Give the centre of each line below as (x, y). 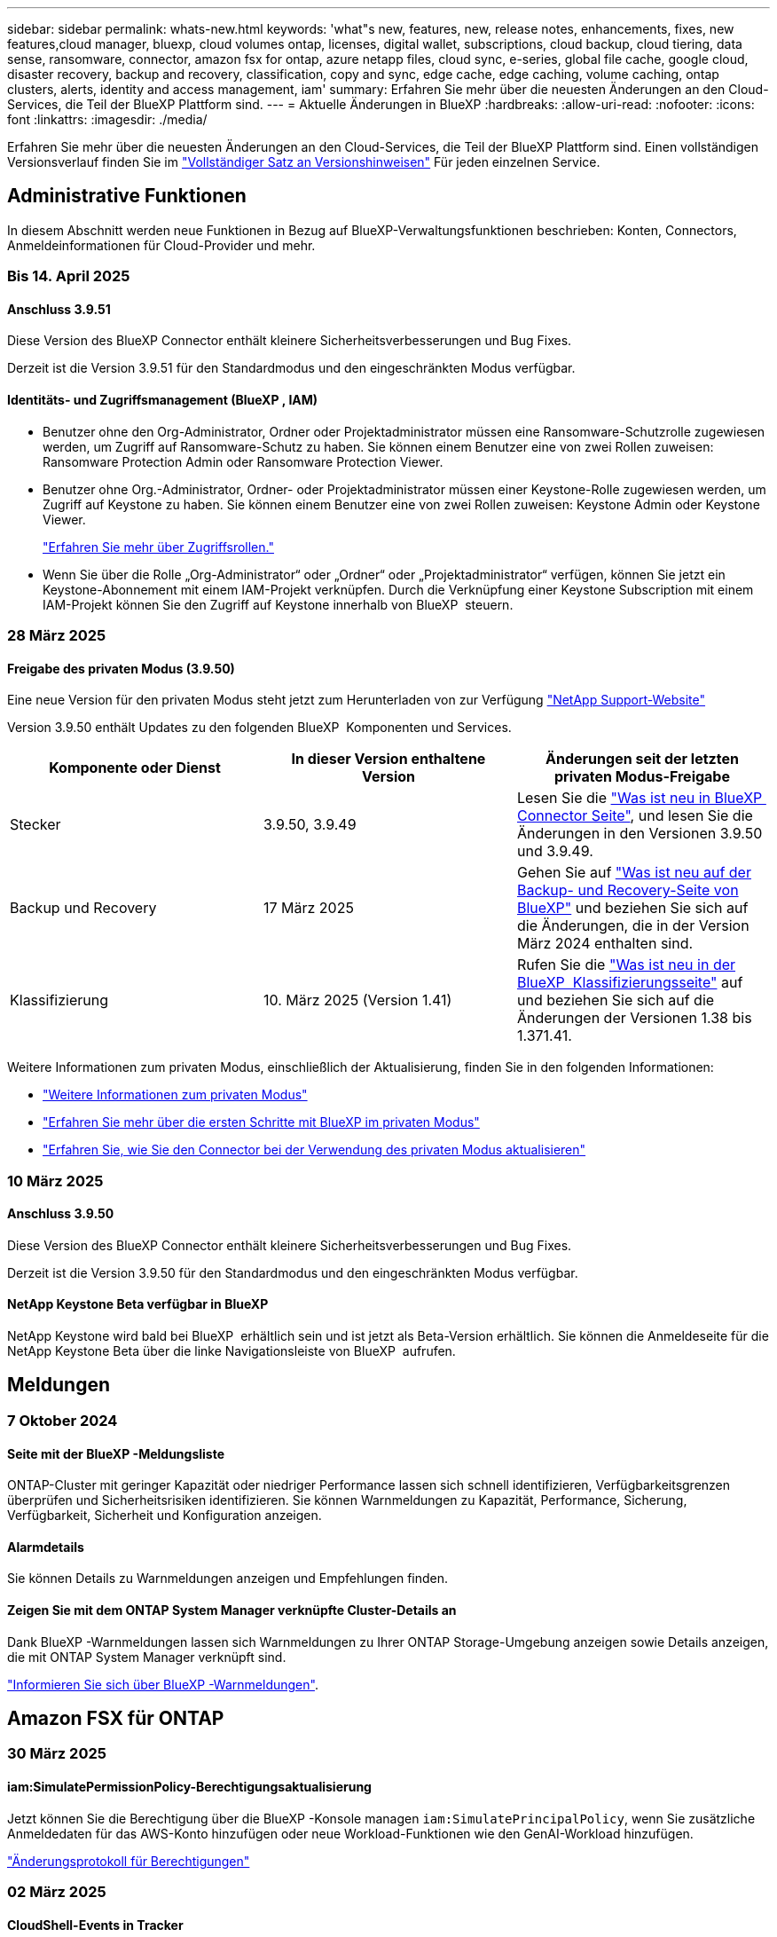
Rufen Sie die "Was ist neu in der (626, 965)
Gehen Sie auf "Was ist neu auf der (634, 873)
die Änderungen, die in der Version (633, 926)
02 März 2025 (57, 1892)
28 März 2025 (57, 636)
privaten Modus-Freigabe (642, 777)
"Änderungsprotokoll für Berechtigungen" (129, 1861)
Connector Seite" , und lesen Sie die (635, 816)
